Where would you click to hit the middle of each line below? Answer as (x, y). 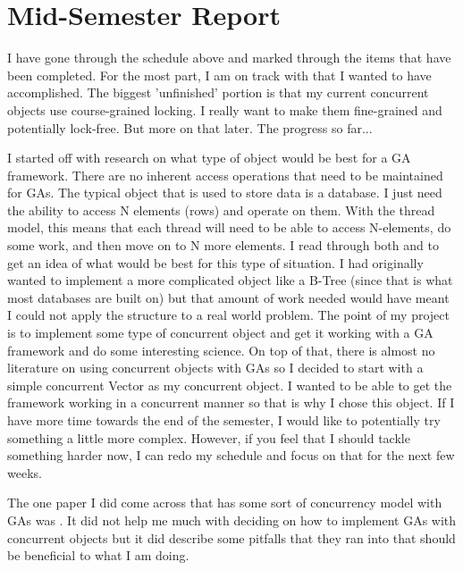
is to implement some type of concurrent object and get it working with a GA (220, 333)
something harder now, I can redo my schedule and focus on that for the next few (231, 455)
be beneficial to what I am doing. (98, 555)
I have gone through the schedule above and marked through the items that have (229, 58)
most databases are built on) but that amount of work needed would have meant (228, 297)
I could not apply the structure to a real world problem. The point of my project (228, 315)
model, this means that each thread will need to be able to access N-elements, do (229, 227)
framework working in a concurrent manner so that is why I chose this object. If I (231, 402)
